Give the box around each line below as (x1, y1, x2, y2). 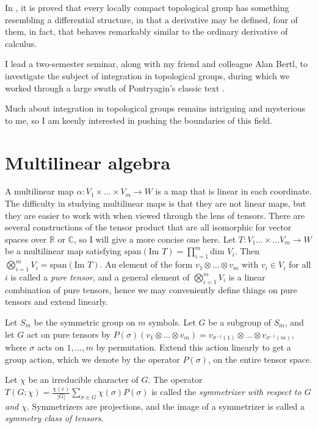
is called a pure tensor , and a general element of (10, 271, 190, 284)
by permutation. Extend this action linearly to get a (96, 341, 291, 354)
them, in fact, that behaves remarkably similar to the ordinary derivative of (5, 25, 288, 38)
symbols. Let (148, 316, 196, 329)
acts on (37, 341, 64, 354)
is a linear (228, 271, 266, 284)
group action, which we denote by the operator (5, 352, 180, 365)
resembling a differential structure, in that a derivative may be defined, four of (5, 13, 298, 26)
